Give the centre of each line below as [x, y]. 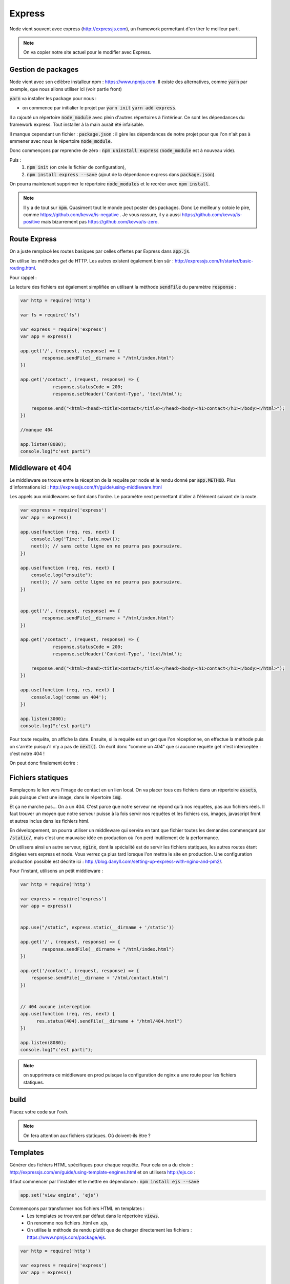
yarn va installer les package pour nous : [53, 99]
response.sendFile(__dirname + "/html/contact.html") [100, 978]
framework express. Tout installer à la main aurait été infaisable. [77, 125]
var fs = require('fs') [50, 315]
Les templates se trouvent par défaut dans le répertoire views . [93, 1216]
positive [32, 222]
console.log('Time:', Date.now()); [76, 539]
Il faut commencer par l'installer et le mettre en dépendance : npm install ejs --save [104, 1182]
